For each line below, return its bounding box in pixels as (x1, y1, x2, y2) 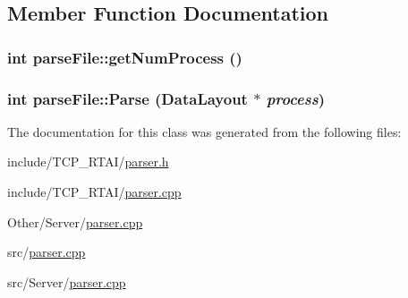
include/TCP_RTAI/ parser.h (7, 152, 169, 171)
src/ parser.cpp (7, 243, 86, 261)
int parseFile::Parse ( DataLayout (7, 87, 248, 109)
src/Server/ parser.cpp (7, 272, 126, 291)
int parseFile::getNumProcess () (7, 46, 242, 68)
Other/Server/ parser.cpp (7, 212, 143, 231)
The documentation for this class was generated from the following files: (7, 122, 402, 140)
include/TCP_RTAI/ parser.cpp (7, 183, 182, 201)
